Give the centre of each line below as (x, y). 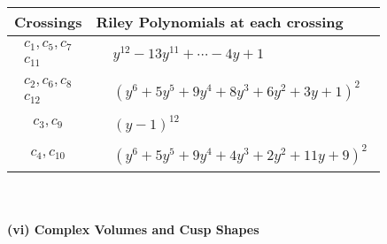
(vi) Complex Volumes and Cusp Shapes (133, 229)
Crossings (48, 22)
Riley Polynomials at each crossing (220, 22)
